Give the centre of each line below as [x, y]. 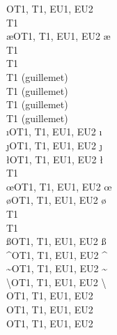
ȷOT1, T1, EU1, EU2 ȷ [55, 145]
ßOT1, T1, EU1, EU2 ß [56, 241]
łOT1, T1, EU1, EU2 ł [55, 159]
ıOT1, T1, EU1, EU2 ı [54, 132]
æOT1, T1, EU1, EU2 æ [58, 36]
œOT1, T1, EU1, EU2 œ [59, 186]
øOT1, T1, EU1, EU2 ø [56, 200]
